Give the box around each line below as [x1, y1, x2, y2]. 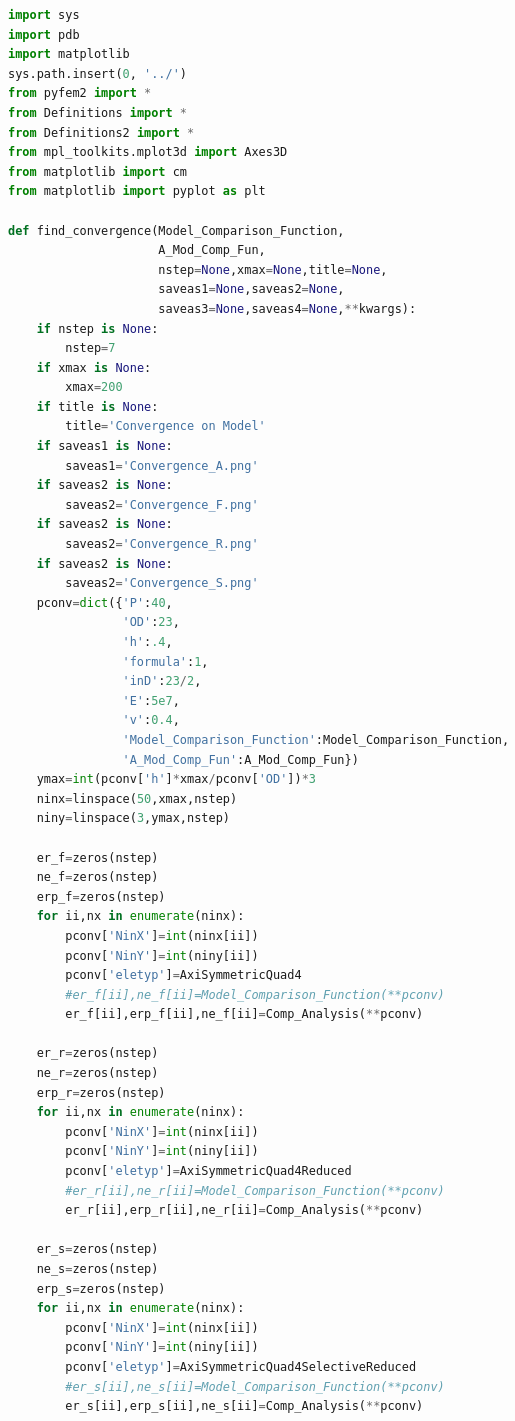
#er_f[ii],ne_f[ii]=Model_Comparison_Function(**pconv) [65, 987, 445, 1002]
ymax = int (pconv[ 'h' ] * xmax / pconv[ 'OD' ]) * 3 [36, 772, 316, 787]
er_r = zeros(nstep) [36, 1046, 159, 1061]
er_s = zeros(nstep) [36, 1242, 159, 1257]
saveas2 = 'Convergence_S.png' [65, 576, 259, 591]
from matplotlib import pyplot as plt [8, 184, 266, 199]
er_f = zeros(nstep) [36, 850, 159, 865]
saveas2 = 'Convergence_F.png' [65, 497, 259, 512]
